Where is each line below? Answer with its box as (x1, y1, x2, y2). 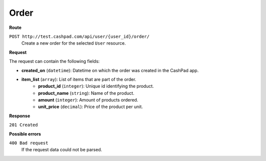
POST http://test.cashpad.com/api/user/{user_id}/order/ (9, 33, 150, 39)
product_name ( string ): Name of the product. (38, 90, 135, 96)
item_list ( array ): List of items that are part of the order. (21, 76, 136, 82)
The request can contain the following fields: (9, 58, 100, 64)
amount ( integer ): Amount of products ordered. (38, 97, 138, 103)
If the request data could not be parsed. (21, 147, 102, 153)
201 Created (9, 122, 38, 128)
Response (9, 113, 31, 119)
